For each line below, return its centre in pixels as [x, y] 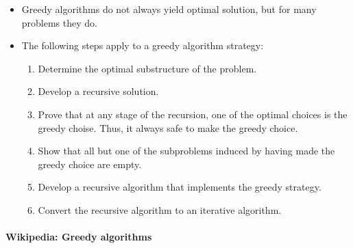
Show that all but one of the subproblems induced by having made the [186, 151]
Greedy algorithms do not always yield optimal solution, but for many [169, 9]
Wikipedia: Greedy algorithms [79, 237]
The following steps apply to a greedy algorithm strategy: [143, 45]
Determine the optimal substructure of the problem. [147, 68]
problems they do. [59, 22]
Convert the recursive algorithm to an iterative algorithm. [160, 209]
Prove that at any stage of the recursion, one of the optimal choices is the [193, 114]
